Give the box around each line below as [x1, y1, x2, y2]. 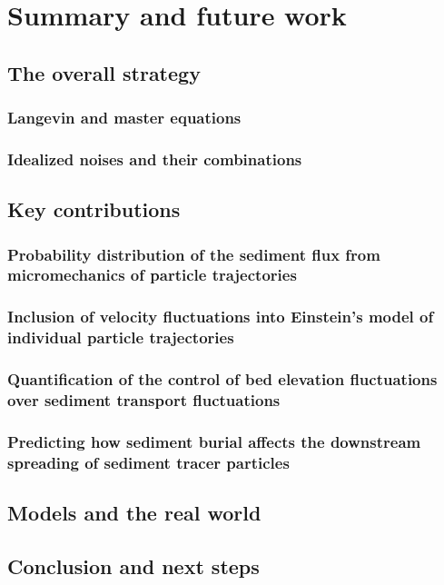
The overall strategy [7, 58, 201, 86]
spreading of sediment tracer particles [7, 451, 290, 473]
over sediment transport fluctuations [7, 389, 281, 411]
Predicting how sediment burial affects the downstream [7, 430, 421, 452]
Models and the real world [7, 499, 261, 527]
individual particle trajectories [7, 326, 234, 349]
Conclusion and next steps [7, 551, 260, 580]
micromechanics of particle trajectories [7, 263, 297, 286]
